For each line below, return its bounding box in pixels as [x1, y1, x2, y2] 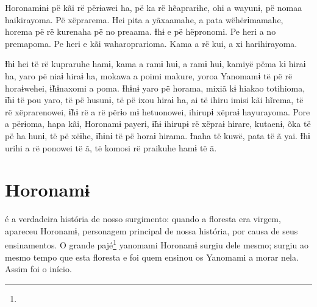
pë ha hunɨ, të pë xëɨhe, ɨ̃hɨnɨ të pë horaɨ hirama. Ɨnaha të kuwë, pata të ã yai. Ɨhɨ [5, 129, 310, 142]
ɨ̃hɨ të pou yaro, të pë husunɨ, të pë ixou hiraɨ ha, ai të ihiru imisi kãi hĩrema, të [5, 93, 304, 106]
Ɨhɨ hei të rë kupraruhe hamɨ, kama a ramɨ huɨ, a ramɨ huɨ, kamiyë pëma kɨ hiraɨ [5, 57, 306, 70]
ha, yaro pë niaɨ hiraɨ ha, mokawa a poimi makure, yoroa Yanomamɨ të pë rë [5, 69, 293, 82]
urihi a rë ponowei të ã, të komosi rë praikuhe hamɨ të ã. [5, 141, 217, 154]
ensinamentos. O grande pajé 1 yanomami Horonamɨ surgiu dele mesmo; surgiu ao [5, 237, 308, 251]
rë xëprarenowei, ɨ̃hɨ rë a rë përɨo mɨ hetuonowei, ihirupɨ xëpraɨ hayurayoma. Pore [5, 105, 310, 118]
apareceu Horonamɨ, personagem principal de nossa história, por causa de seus [5, 224, 298, 237]
